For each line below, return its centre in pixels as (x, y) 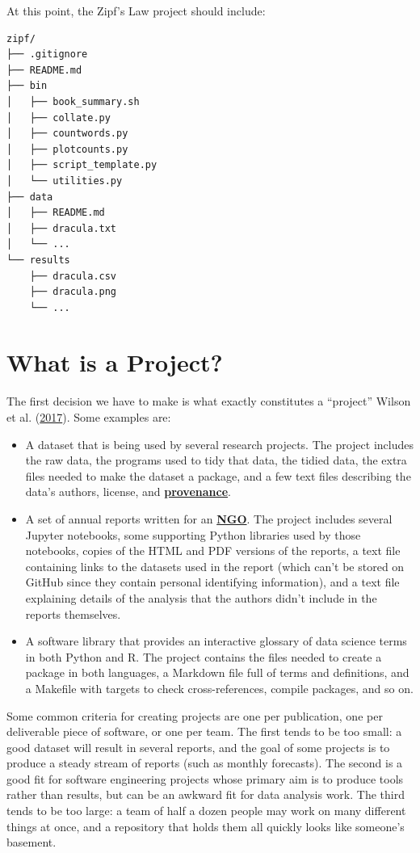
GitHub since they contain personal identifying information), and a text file (212, 582)
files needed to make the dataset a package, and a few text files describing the (218, 475)
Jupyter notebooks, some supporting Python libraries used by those (193, 534)
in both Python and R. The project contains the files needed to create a (204, 656)
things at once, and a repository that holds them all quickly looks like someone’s (206, 826)
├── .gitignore (47, 55)
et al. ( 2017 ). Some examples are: (89, 417)
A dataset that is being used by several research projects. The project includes (219, 444)
